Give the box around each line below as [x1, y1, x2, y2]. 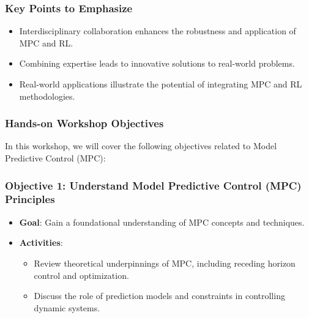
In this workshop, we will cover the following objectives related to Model [5, 139, 277, 152]
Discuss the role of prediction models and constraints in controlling [34, 289, 285, 302]
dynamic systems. [34, 301, 100, 314]
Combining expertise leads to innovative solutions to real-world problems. [19, 57, 295, 70]
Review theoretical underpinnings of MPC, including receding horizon [34, 256, 296, 269]
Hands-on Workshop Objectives [5, 116, 164, 131]
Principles [5, 191, 55, 207]
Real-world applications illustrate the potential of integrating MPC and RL [19, 78, 302, 90]
